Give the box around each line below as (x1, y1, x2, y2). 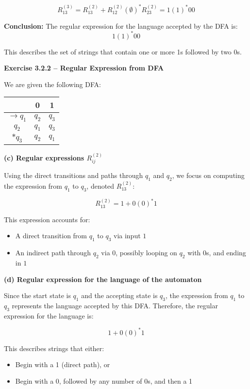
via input (113, 230, 141, 241)
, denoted (86, 180, 115, 191)
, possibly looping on (116, 248, 177, 258)
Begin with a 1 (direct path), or (15, 359, 110, 370)
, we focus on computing (172, 170, 245, 180)
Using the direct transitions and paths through (4, 170, 143, 180)
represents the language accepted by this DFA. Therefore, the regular (12, 300, 218, 310)
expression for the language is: (4, 310, 94, 320)
